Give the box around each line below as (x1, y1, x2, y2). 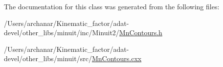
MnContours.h (119, 27, 162, 38)
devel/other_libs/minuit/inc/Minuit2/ (4, 27, 119, 38)
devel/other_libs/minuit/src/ (4, 53, 92, 64)
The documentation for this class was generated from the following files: (4, 1, 220, 11)
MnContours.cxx (91, 53, 142, 64)
